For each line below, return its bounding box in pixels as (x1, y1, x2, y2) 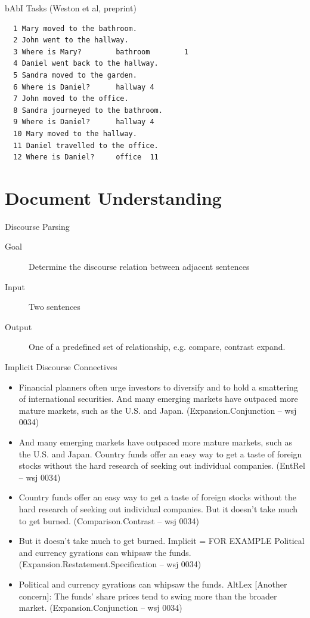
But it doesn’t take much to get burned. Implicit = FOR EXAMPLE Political (18, 534, 305, 547)
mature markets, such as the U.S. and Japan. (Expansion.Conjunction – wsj (18, 404, 297, 416)
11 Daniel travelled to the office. (13, 141, 159, 150)
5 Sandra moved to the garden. (13, 70, 137, 79)
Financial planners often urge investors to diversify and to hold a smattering (18, 380, 298, 393)
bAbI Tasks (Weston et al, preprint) (5, 2, 137, 14)
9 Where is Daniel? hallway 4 (13, 118, 154, 127)
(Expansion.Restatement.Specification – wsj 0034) (18, 558, 201, 570)
